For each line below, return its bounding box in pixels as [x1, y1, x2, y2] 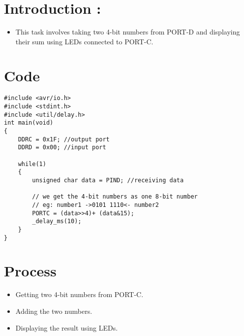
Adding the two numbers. [15, 305, 92, 316]
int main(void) [4, 119, 54, 127]
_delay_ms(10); [32, 218, 82, 225]
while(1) [18, 160, 46, 168]
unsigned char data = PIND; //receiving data [32, 177, 184, 184]
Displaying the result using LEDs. [15, 322, 118, 333]
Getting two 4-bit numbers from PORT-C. [15, 289, 144, 300]
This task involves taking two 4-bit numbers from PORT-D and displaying [15, 27, 240, 37]
